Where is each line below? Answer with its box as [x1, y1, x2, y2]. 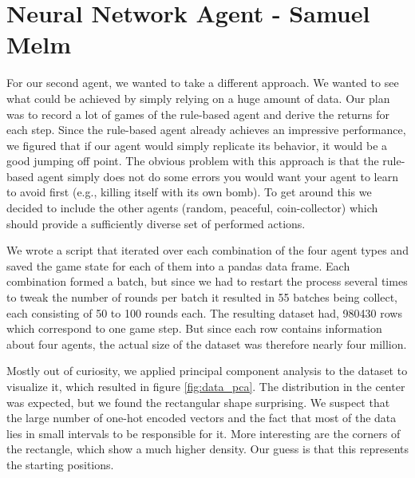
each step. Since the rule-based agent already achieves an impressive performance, [6, 121, 406, 138]
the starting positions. [6, 456, 114, 472]
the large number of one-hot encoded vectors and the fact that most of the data [6, 409, 397, 426]
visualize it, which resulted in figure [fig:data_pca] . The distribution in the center [6, 378, 405, 394]
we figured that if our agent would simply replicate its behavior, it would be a [6, 136, 388, 153]
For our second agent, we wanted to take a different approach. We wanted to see [6, 74, 399, 91]
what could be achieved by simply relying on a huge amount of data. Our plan [6, 89, 390, 106]
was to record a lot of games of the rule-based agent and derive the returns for [6, 105, 390, 122]
